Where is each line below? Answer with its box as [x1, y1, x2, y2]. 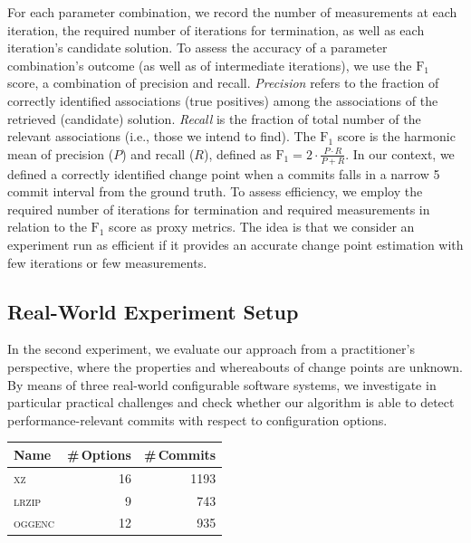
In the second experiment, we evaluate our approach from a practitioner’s [7, 339, 415, 358]
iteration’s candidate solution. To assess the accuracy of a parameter [7, 38, 388, 57]
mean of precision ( [7, 144, 114, 163]
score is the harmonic [337, 127, 456, 146]
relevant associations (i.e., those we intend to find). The [7, 127, 316, 146]
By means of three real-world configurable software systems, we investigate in [7, 375, 437, 394]
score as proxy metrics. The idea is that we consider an [109, 217, 415, 236]
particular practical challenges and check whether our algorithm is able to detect [7, 393, 455, 412]
